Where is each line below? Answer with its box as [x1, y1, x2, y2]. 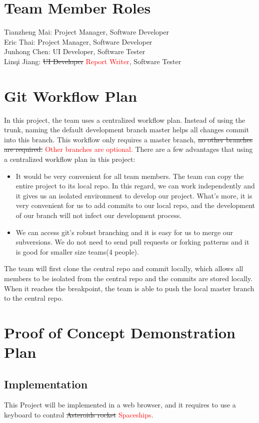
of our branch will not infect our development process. [15, 209, 182, 220]
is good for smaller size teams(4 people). [15, 246, 139, 257]
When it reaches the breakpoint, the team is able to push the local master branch [4, 283, 254, 293]
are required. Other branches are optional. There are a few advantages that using [4, 144, 253, 154]
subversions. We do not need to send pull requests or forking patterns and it [15, 237, 249, 247]
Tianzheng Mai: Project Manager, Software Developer [4, 27, 169, 37]
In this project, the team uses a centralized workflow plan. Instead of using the [4, 114, 245, 125]
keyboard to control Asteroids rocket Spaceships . [4, 409, 153, 420]
